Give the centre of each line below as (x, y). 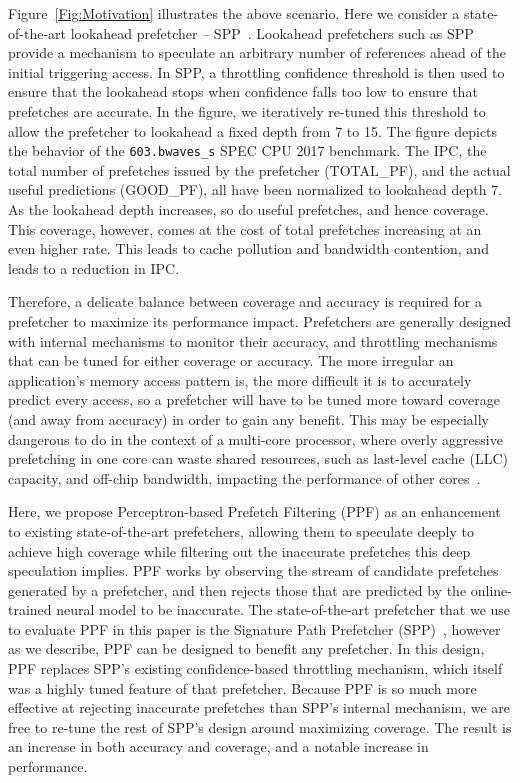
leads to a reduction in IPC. (94, 267)
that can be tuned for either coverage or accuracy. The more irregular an (231, 360)
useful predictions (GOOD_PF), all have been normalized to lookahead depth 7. (255, 189)
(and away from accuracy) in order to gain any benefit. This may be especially (248, 418)
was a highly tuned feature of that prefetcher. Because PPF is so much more (242, 687)
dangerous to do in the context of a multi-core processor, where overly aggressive (255, 438)
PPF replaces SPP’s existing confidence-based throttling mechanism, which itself (255, 668)
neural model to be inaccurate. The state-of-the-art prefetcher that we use (283, 609)
